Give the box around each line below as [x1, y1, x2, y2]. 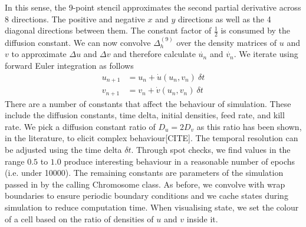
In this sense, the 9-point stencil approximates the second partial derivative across [5, 1, 301, 13]
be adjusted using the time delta [5, 143, 122, 155]
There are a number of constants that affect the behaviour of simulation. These [5, 97, 291, 109]
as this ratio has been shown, [196, 120, 302, 132]
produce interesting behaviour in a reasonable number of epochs [64, 155, 295, 167]
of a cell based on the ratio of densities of [5, 212, 154, 225]
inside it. [186, 212, 218, 225]
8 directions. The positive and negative [5, 12, 145, 25]
